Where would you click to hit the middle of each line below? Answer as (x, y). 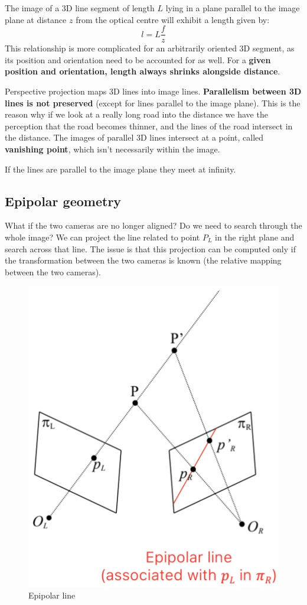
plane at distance (36, 19)
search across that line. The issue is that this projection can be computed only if (150, 248)
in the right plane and (255, 237)
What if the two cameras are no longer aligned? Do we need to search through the (153, 225)
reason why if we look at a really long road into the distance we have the (136, 114)
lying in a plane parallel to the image (233, 8)
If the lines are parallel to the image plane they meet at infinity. (120, 169)
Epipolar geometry (63, 201)
